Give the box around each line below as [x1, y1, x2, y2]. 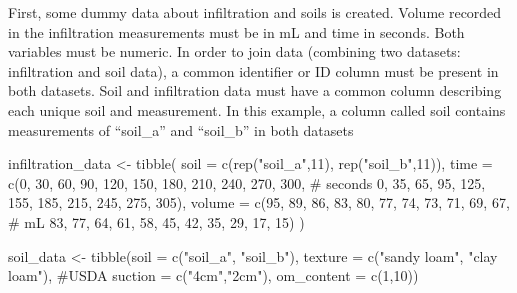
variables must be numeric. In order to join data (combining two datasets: [8, 41, 461, 62]
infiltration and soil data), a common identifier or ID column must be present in [8, 60, 499, 81]
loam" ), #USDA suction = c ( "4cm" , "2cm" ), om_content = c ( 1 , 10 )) [8, 265, 419, 286]
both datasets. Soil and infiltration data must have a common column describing [8, 80, 502, 101]
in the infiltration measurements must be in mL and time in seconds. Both [8, 21, 465, 42]
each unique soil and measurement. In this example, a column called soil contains [8, 99, 506, 120]
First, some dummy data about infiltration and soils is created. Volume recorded [8, 2, 502, 22]
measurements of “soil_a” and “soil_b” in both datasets [8, 119, 354, 140]
